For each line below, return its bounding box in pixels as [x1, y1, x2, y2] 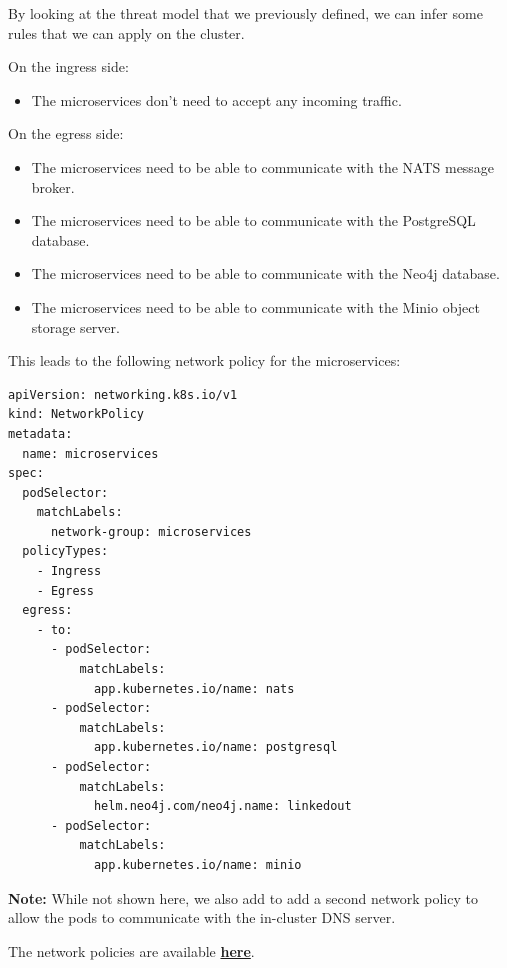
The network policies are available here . [8, 940, 255, 961]
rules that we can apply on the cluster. [8, 22, 245, 43]
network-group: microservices [50, 524, 252, 539]
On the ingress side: [8, 56, 129, 77]
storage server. [31, 316, 120, 337]
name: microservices [22, 446, 159, 461]
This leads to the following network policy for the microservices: [8, 350, 401, 371]
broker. [31, 176, 75, 197]
